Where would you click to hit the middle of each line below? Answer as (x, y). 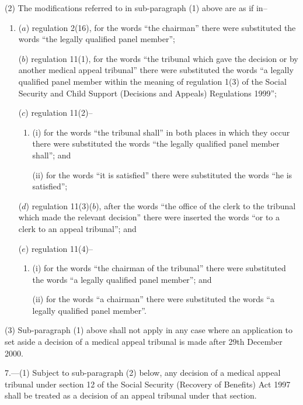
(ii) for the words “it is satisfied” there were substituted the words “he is (162, 174)
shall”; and (52, 155)
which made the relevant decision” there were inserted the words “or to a (149, 217)
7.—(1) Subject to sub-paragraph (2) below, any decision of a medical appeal (143, 373)
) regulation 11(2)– (59, 112)
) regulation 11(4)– (59, 248)
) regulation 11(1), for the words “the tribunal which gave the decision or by (162, 58)
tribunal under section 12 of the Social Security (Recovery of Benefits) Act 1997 (148, 384)
